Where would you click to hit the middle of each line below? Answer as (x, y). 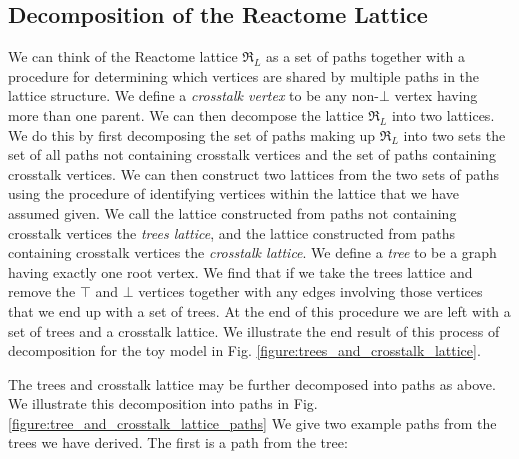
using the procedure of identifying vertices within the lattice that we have (233, 193)
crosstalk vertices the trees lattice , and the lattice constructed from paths (231, 232)
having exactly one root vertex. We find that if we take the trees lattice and (240, 271)
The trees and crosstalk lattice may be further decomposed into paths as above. (252, 383)
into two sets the (454, 134)
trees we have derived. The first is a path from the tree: (178, 442)
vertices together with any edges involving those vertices (310, 291)
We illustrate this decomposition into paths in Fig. (163, 403)
